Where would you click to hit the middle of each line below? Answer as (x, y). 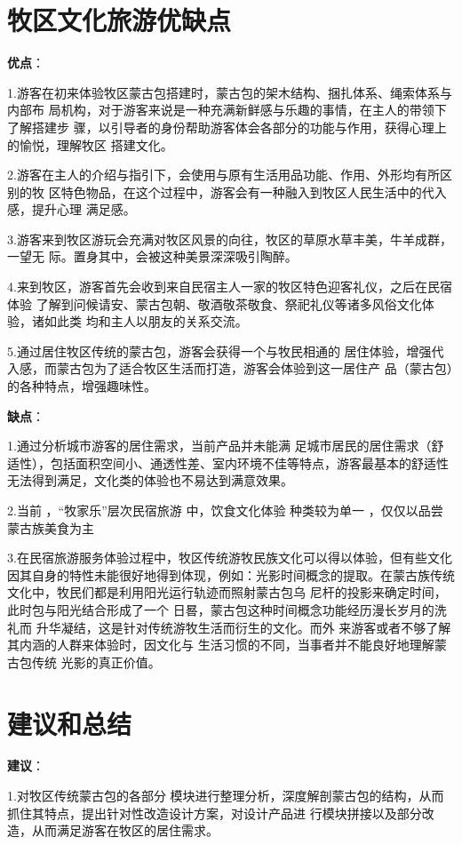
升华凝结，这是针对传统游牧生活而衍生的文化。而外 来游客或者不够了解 (243, 627)
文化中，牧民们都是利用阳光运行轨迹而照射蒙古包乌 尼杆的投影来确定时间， (227, 592)
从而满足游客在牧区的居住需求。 (125, 830)
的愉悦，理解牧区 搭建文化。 (90, 144)
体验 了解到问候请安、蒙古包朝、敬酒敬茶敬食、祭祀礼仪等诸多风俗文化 (215, 303)
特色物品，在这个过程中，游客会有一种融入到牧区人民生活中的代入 (254, 191)
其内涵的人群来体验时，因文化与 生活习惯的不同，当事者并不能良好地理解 (221, 645)
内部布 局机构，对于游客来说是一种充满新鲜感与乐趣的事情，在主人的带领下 (227, 110)
